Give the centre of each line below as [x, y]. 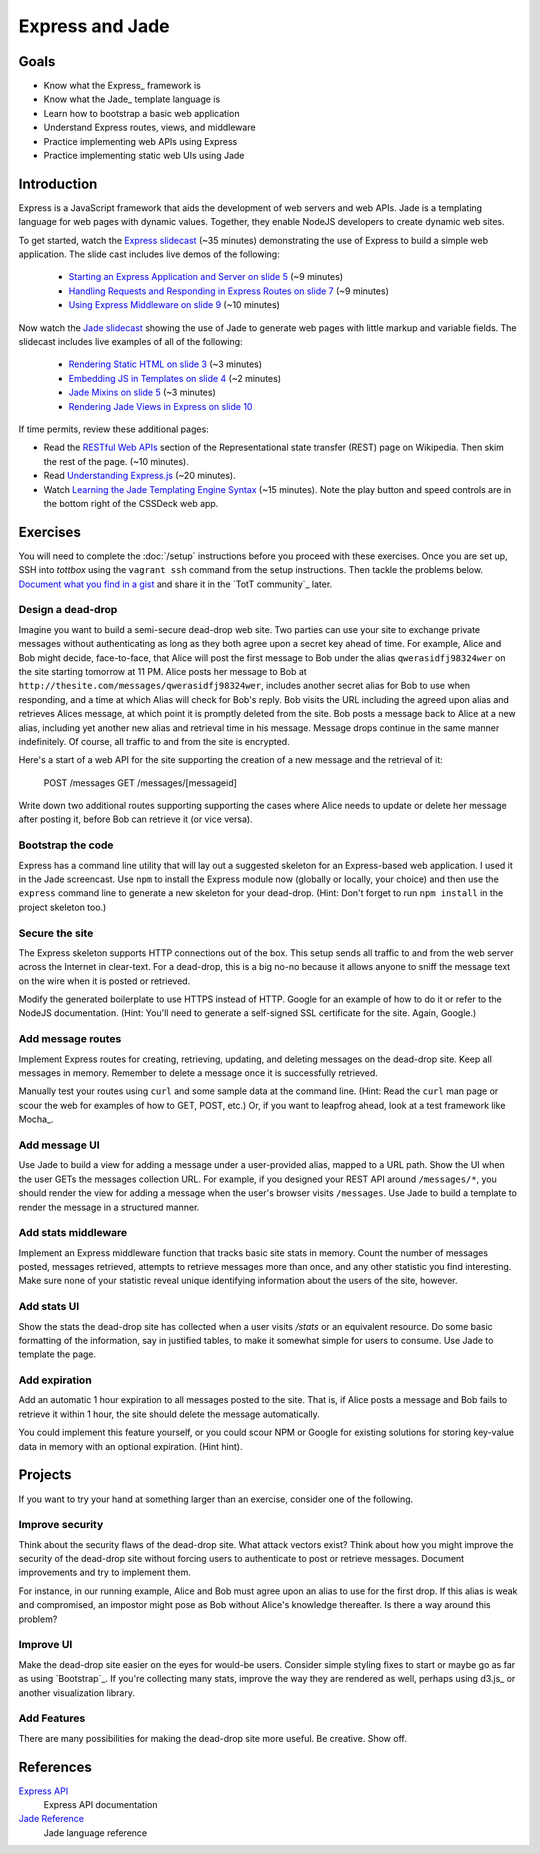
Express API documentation [100, 1805]
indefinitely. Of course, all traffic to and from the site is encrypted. [154, 741]
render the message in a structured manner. [109, 1207]
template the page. [57, 1354]
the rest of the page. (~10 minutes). [116, 461]
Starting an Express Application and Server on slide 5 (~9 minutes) [206, 277]
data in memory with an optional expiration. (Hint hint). [130, 1446]
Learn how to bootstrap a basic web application [141, 113]
